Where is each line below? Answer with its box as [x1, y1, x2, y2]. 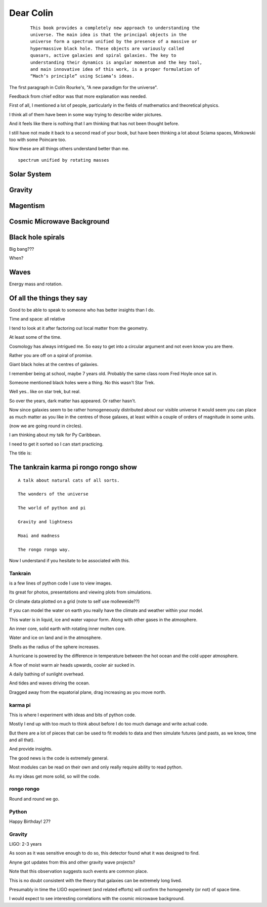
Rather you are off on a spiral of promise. [9, 352, 93, 358]
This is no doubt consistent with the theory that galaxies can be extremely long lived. [9, 877, 182, 883]
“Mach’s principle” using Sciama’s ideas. [30, 73, 135, 79]
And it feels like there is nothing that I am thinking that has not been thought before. [9, 121, 179, 127]
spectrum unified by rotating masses [18, 157, 110, 163]
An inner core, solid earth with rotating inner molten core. [9, 626, 126, 632]
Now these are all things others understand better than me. [9, 146, 130, 152]
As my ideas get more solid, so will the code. [9, 773, 100, 779]
